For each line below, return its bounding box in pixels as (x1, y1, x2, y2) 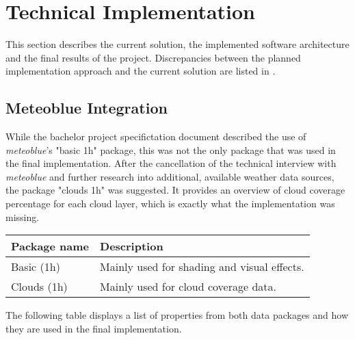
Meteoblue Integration (5, 97, 168, 118)
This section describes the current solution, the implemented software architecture (5, 37, 350, 51)
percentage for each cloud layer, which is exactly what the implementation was (5, 196, 335, 211)
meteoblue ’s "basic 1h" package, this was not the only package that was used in (5, 142, 336, 157)
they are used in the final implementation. (5, 321, 182, 335)
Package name (11, 238, 90, 254)
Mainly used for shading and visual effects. (100, 259, 304, 275)
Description (100, 238, 163, 254)
